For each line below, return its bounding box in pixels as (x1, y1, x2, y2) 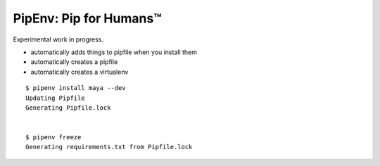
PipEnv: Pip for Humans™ (13, 11, 162, 26)
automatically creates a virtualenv (30, 68, 129, 76)
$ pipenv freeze (25, 134, 82, 141)
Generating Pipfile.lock (25, 103, 111, 112)
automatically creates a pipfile (30, 58, 118, 66)
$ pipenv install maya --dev (25, 84, 126, 92)
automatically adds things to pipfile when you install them (30, 48, 197, 56)
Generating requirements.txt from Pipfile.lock (25, 143, 193, 151)
